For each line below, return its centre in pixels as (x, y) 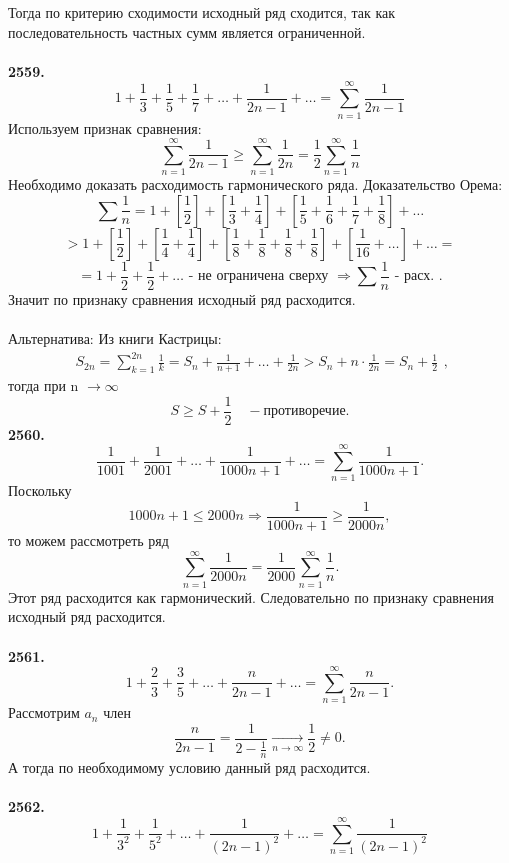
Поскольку (40, 490)
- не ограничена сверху (258, 276)
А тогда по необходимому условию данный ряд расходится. (189, 767)
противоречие (304, 411)
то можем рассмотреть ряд (88, 540)
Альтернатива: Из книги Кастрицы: (115, 338)
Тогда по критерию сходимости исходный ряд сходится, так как (202, 12)
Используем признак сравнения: (105, 127)
